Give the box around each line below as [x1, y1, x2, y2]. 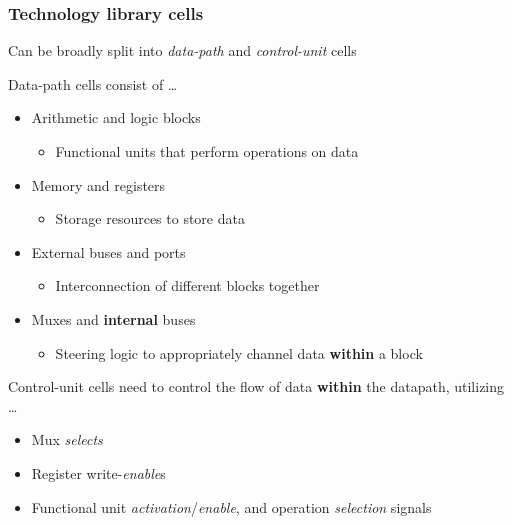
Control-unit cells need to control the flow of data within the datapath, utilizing [8, 376, 505, 397]
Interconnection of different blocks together [55, 275, 320, 296]
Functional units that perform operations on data [55, 141, 359, 161]
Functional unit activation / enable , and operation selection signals [31, 496, 432, 517]
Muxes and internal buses [31, 308, 196, 329]
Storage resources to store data [55, 208, 245, 229]
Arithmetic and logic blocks [31, 107, 201, 128]
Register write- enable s [31, 462, 166, 483]
